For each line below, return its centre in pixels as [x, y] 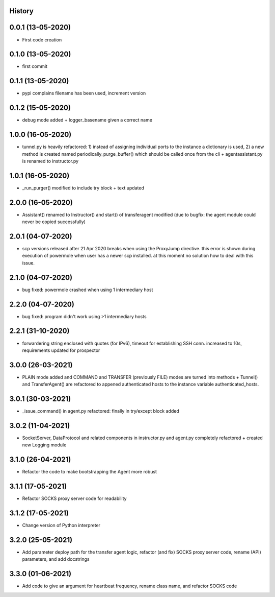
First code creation [42, 40]
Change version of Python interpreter [61, 526]
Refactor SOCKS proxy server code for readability [74, 498]
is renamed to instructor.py [50, 161]
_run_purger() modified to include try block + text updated [83, 188]
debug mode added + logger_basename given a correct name [87, 120]
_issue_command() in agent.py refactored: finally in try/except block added [101, 411]
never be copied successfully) [54, 222]
